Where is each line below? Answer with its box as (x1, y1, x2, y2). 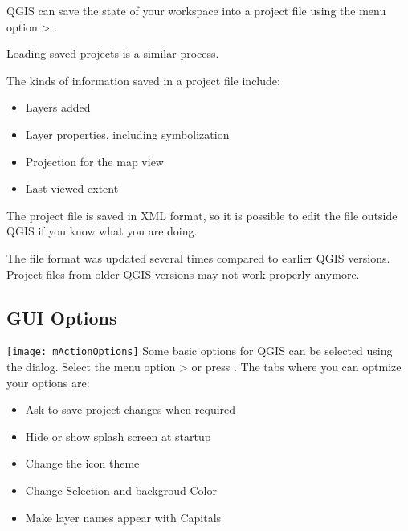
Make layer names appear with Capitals (25, 509, 222, 525)
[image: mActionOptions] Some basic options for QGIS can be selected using (6, 342, 393, 359)
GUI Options (6, 304, 117, 329)
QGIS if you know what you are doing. (6, 223, 198, 239)
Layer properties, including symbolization (25, 125, 230, 142)
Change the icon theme (25, 455, 140, 472)
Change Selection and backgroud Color (25, 481, 217, 498)
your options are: (6, 374, 90, 390)
